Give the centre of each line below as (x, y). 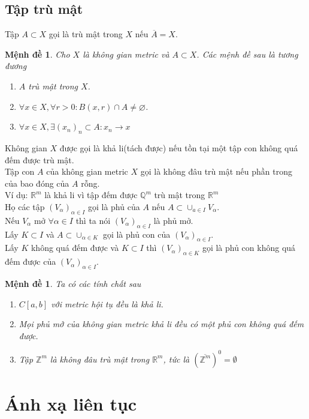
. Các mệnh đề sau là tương (247, 54)
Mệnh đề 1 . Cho (37, 54)
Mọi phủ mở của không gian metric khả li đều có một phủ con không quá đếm (161, 324)
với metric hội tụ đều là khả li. (107, 303)
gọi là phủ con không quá (249, 248)
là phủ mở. (173, 220)
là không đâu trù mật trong (100, 359)
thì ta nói (93, 220)
